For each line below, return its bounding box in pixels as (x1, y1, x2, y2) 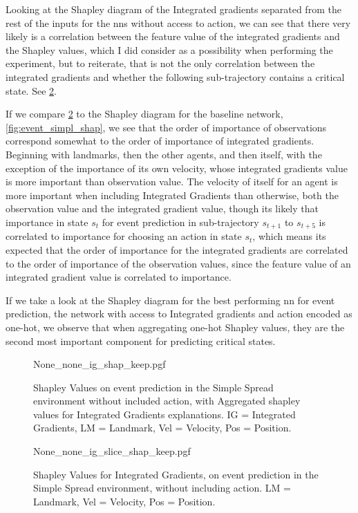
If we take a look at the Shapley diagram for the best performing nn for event (6, 292, 335, 307)
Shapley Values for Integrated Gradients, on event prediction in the (33, 467, 319, 481)
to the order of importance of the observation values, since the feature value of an (6, 256, 351, 270)
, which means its (252, 229, 326, 243)
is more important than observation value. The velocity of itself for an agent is (6, 174, 338, 189)
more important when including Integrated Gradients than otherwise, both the (6, 187, 339, 202)
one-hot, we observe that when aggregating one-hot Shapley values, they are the (6, 319, 345, 334)
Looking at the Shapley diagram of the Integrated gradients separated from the (6, 2, 341, 16)
